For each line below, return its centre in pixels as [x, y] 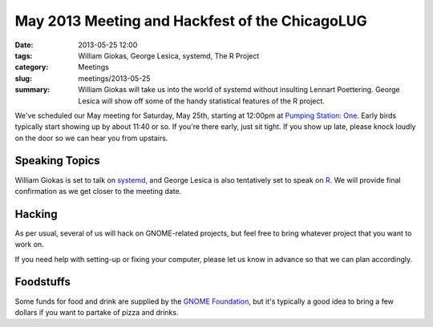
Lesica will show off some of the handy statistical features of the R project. [201, 101]
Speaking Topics [57, 161]
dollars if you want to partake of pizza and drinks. [97, 312]
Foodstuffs [43, 282]
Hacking [36, 214]
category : [32, 67]
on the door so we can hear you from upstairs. [91, 138]
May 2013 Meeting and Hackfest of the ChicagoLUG [191, 21]
